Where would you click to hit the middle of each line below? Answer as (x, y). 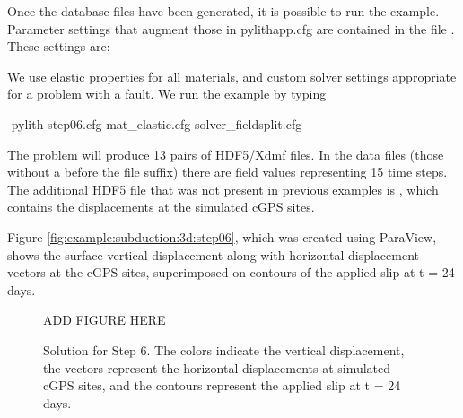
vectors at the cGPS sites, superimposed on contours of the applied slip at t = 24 (231, 272)
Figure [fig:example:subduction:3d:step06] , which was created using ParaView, (222, 236)
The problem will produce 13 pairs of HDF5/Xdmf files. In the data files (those (226, 154)
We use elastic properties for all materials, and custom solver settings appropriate (232, 76)
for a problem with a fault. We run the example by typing (167, 94)
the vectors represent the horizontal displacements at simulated (217, 367)
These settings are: (59, 46)
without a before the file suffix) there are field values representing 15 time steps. (227, 172)
